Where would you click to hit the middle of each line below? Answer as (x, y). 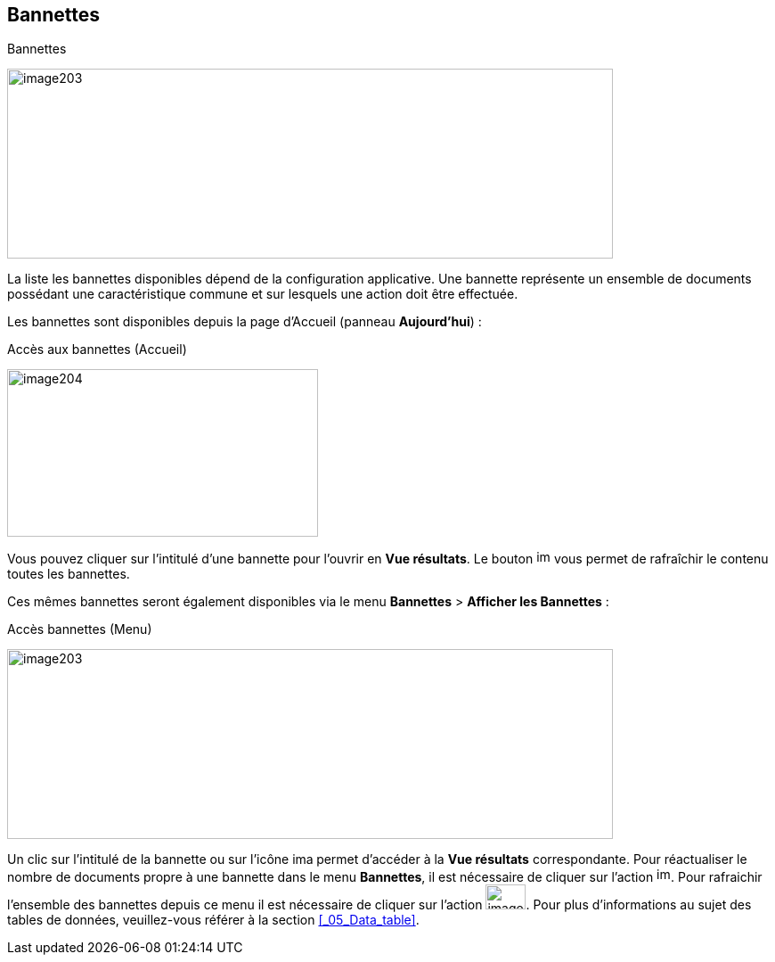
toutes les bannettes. (69, 574)
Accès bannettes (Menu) (80, 629)
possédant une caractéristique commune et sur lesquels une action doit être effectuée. (263, 294)
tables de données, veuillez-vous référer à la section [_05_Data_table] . (213, 920)
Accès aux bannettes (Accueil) (97, 349)
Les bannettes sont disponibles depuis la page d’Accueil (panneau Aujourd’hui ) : (245, 322)
